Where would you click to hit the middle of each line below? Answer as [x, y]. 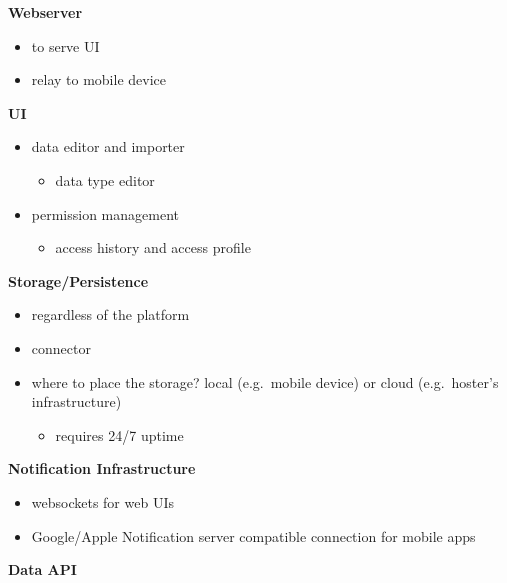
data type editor [105, 179]
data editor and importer [108, 146]
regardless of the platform [110, 314]
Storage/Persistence [78, 280]
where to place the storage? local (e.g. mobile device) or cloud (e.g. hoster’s [265, 381]
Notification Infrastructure [102, 468]
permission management [105, 213]
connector [61, 347]
